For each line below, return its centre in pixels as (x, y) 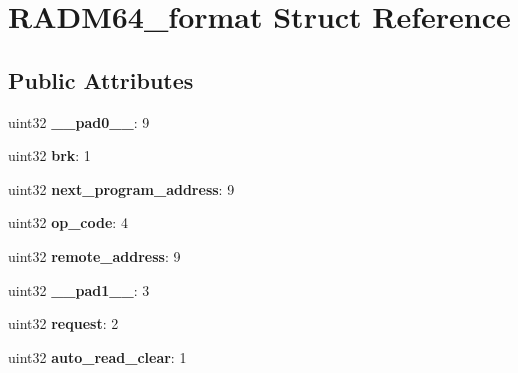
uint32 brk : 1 (49, 155)
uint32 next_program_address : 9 (121, 188)
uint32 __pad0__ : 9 (79, 121)
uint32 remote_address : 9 (94, 255)
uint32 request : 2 (63, 323)
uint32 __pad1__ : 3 (79, 289)
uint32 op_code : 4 (68, 222)
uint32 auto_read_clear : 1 (97, 356)
